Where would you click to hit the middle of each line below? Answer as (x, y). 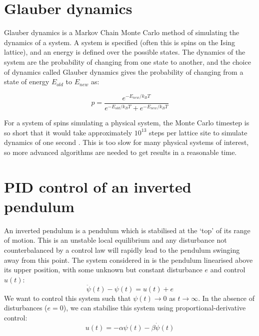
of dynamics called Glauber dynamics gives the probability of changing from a (124, 71)
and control (228, 270)
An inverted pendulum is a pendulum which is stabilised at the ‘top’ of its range (127, 230)
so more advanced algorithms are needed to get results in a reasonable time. (120, 152)
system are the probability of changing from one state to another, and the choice (127, 61)
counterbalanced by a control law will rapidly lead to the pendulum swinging (122, 250)
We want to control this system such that (67, 298)
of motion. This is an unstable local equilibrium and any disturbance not (115, 240)
